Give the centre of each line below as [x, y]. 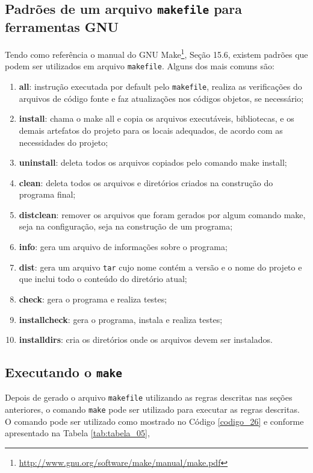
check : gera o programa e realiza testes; [93, 299]
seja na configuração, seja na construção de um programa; [126, 226]
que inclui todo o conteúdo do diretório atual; [103, 279]
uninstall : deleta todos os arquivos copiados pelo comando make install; [153, 162]
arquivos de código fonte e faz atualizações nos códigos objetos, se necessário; [161, 98]
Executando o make [64, 372]
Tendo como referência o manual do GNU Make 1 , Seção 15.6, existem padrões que [156, 53]
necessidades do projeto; [64, 142]
